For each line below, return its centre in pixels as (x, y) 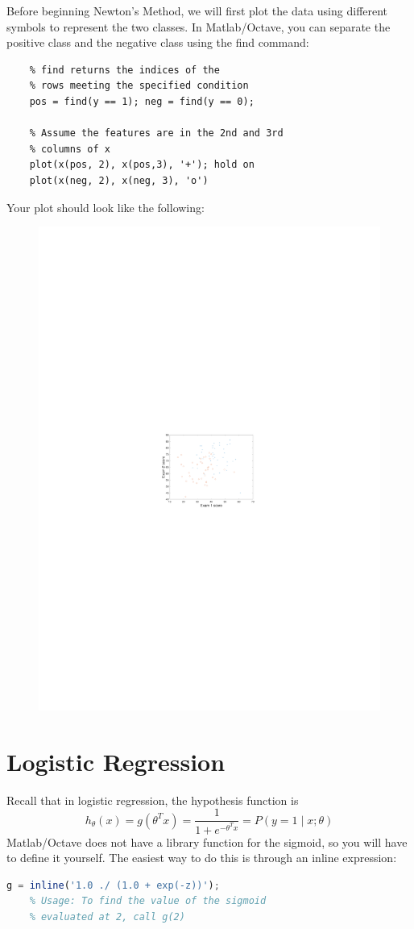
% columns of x (70, 149)
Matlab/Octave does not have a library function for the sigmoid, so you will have (207, 842)
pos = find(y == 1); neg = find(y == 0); (142, 101)
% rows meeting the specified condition (139, 86)
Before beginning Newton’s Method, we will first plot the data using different (197, 10)
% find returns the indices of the (124, 70)
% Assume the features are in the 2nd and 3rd (156, 133)
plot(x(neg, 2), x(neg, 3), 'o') (119, 180)
